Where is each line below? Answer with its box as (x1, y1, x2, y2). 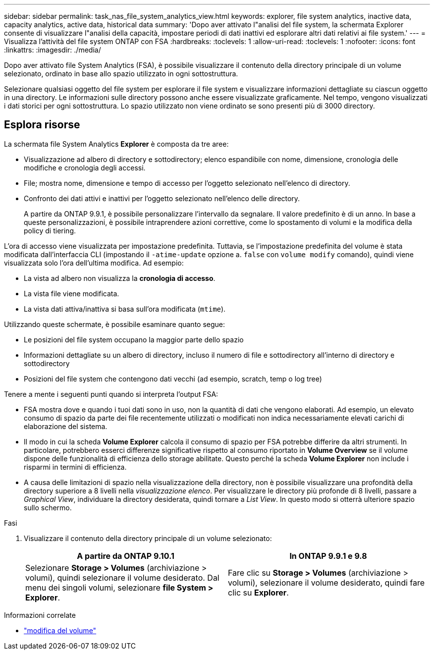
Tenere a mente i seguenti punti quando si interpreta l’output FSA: (4, 389, 218, 398)
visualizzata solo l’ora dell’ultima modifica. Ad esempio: (4, 258, 184, 267)
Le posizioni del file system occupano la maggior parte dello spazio (24, 335, 244, 344)
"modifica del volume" (24, 626, 97, 635)
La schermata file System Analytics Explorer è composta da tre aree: (4, 139, 229, 148)
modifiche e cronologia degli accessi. (24, 163, 146, 172)
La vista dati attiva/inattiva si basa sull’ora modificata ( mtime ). (24, 304, 226, 313)
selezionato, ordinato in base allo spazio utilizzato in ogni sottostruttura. (4, 69, 238, 78)
